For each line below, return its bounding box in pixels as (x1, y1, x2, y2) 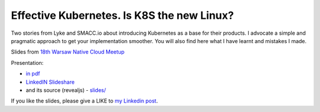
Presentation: (11, 59, 44, 66)
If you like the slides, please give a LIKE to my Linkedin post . (11, 97, 158, 104)
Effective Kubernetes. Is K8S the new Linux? (11, 9, 234, 22)
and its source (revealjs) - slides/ (25, 86, 106, 94)
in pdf (25, 70, 40, 77)
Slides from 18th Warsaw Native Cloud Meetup (11, 48, 124, 55)
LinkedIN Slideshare (25, 78, 75, 85)
